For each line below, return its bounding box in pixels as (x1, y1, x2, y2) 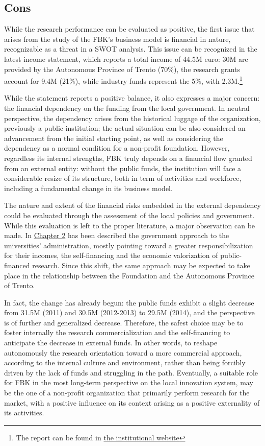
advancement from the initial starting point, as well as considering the (4, 132, 223, 143)
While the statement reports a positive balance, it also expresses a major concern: (4, 92, 260, 103)
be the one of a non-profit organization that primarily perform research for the (4, 387, 250, 398)
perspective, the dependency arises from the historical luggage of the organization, (4, 112, 261, 123)
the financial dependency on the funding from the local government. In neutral (4, 103, 250, 113)
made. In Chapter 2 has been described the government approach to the (4, 230, 229, 241)
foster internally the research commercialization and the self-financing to (4, 327, 230, 338)
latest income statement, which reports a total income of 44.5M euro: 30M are (4, 53, 248, 64)
